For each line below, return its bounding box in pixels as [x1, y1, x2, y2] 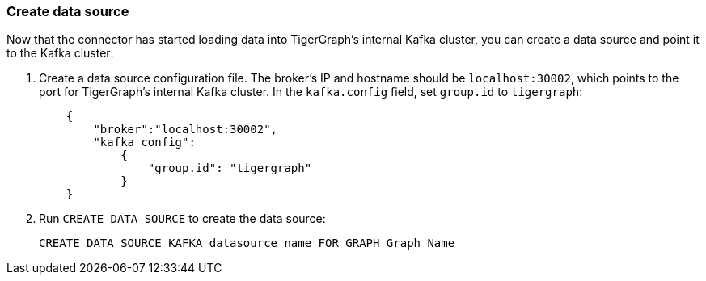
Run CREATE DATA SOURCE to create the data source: [39, 212, 326, 226]
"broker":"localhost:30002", [93, 123, 278, 136]
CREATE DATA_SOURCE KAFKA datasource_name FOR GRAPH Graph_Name [39, 237, 455, 250]
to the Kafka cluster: [6, 46, 114, 61]
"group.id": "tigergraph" [147, 161, 312, 175]
